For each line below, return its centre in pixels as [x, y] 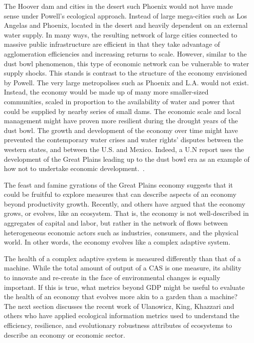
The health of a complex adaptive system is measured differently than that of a [123, 258]
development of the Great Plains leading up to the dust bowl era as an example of [127, 159]
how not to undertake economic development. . [74, 168]
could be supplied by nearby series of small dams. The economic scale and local [123, 111]
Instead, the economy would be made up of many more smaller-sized [106, 92]
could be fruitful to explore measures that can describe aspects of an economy [120, 194]
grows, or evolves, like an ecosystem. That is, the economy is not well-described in [127, 213]
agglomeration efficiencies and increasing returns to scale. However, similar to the [125, 53]
